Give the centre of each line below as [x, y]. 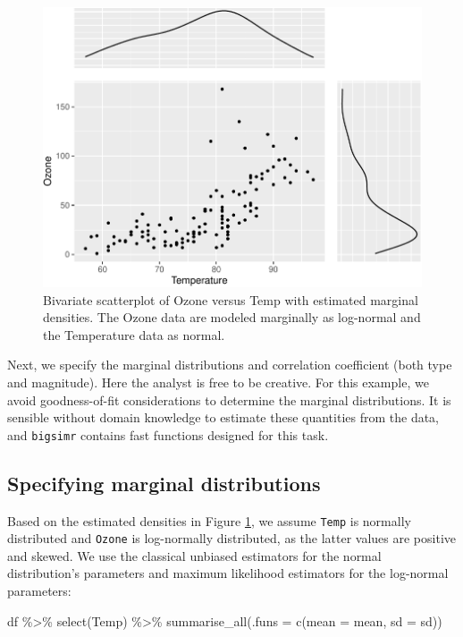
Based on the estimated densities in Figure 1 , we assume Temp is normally [209, 520]
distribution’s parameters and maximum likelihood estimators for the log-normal [228, 573]
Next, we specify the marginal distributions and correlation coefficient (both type [230, 365]
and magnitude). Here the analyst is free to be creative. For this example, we [218, 382]
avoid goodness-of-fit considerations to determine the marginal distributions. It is [229, 399]
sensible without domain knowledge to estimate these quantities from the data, [223, 417]
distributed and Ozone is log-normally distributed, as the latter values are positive [231, 538]
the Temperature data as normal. [134, 334]
